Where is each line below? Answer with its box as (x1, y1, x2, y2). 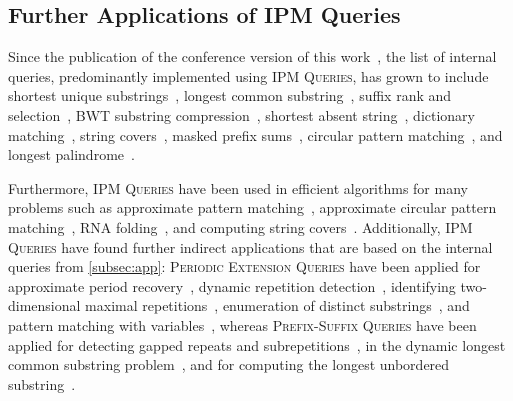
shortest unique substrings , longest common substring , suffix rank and (8, 85, 452, 106)
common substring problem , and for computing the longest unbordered (8, 354, 450, 375)
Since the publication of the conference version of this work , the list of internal (8, 46, 497, 67)
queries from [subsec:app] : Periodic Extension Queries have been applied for (8, 256, 481, 277)
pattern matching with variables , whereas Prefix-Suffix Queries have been (8, 314, 477, 335)
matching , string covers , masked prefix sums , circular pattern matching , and (8, 124, 503, 145)
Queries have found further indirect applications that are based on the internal (8, 236, 493, 257)
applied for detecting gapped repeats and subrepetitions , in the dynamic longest (8, 334, 506, 355)
